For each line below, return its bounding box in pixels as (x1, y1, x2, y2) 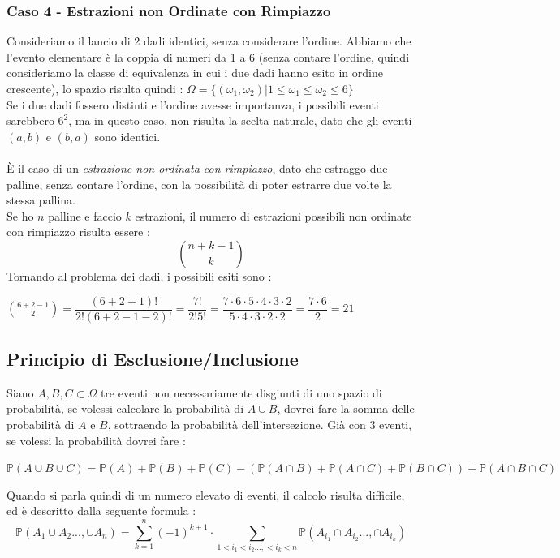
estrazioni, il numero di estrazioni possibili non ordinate (135, 207, 412, 224)
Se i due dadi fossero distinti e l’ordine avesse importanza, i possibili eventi (6, 96, 379, 113)
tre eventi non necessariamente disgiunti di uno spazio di (100, 384, 382, 401)
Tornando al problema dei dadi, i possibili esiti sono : (6, 267, 272, 284)
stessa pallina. (6, 191, 76, 208)
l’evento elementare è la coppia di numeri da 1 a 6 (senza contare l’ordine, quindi (6, 48, 410, 65)
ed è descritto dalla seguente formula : (6, 502, 196, 519)
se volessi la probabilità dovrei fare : (6, 431, 186, 449)
